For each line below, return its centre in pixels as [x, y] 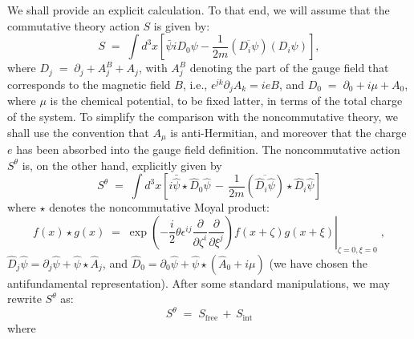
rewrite [24, 299]
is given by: [182, 25]
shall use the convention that [78, 132]
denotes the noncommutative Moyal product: [159, 207]
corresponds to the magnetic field [89, 84]
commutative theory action [73, 25]
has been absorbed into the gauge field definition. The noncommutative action [208, 149]
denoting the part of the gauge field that [289, 68]
